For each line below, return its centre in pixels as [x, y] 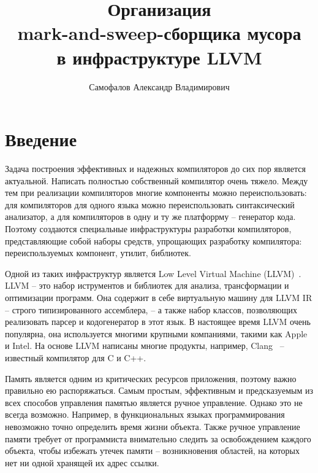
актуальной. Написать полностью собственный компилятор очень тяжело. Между [157, 180]
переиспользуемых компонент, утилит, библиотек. [98, 253]
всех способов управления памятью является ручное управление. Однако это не [154, 402]
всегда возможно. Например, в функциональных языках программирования [145, 414]
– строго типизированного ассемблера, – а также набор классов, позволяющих [151, 309]
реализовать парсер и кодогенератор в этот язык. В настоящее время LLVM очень [158, 322]
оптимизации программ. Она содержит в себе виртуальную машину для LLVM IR [159, 297]
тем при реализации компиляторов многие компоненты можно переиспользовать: [156, 193]
